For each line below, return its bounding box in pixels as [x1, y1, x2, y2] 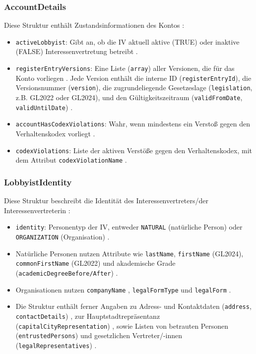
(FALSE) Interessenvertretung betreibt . [15, 46, 138, 57]
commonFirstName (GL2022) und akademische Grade [15, 258, 176, 268]
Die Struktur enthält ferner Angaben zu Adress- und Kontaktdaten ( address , [15, 301, 252, 311]
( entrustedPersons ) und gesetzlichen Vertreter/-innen [15, 330, 183, 341]
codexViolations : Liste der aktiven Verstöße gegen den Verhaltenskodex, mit [15, 145, 252, 155]
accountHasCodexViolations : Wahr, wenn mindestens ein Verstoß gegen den [15, 118, 250, 129]
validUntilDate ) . [15, 102, 73, 112]
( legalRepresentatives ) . [15, 340, 97, 350]
